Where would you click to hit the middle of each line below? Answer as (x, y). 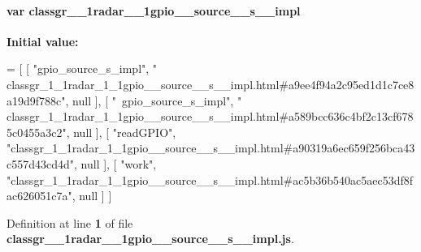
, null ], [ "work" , (115, 163)
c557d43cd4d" (41, 163)
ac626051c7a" (39, 196)
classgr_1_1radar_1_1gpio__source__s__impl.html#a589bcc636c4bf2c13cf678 (210, 116)
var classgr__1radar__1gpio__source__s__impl (154, 10)
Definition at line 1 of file (70, 222)
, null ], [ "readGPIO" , (121, 132)
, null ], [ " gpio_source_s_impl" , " (154, 100)
